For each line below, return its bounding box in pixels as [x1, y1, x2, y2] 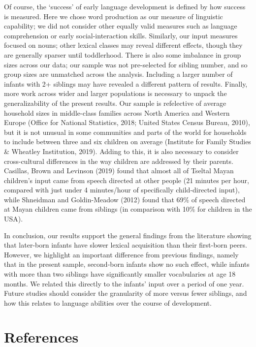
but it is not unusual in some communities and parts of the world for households [4, 126, 247, 137]
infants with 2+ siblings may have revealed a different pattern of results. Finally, [4, 78, 248, 89]
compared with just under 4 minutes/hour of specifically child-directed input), [4, 185, 240, 195]
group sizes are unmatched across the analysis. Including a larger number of [4, 69, 233, 79]
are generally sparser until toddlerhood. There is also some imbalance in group [4, 49, 241, 60]
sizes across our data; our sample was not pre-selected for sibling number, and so [4, 59, 248, 69]
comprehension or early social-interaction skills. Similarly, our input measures [4, 30, 238, 40]
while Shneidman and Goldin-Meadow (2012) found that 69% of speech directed [4, 194, 246, 204]
